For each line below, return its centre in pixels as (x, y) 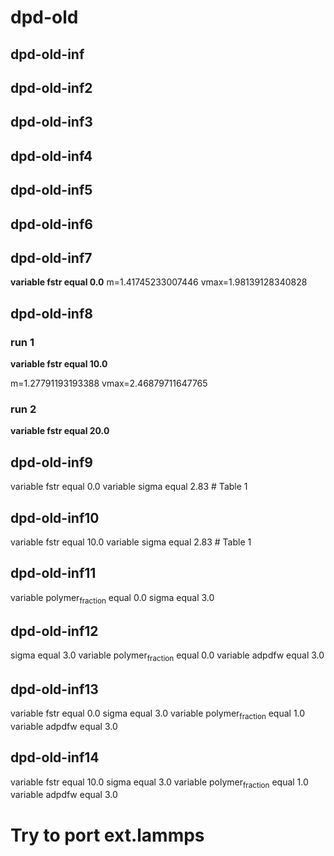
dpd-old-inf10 (55, 517)
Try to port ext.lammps (107, 835)
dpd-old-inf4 (51, 156)
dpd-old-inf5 (51, 190)
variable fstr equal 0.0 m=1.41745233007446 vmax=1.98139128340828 (159, 282)
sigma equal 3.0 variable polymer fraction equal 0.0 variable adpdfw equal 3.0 (167, 656)
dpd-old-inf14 (55, 757)
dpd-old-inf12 (54, 631)
